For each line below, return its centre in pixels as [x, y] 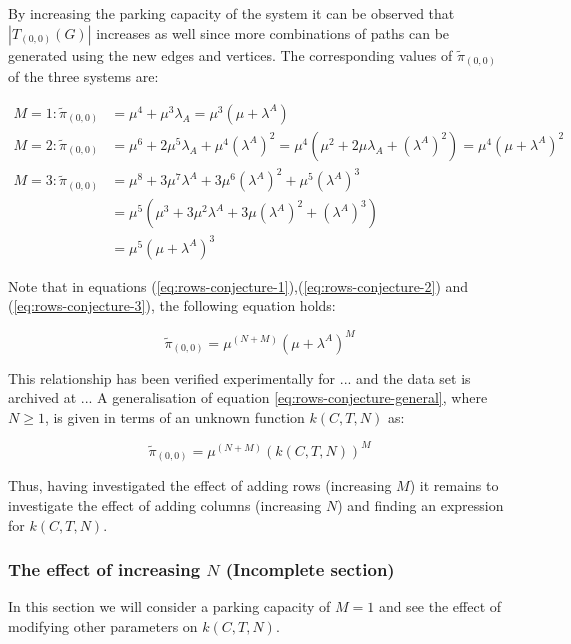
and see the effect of [440, 606]
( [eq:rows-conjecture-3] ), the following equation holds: [172, 305]
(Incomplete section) [310, 569]
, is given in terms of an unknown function [174, 416]
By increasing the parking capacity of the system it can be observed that [231, 13]
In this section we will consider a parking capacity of [169, 606]
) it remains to [454, 485]
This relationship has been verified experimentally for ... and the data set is [239, 377]
